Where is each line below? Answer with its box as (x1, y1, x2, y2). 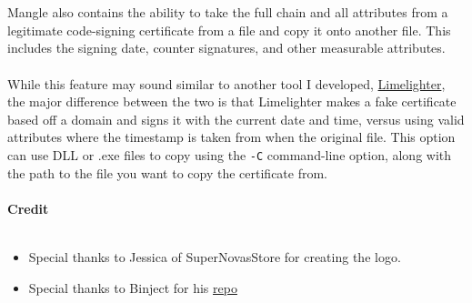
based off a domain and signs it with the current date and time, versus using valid (7, 109, 465, 128)
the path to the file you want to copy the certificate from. (7, 163, 328, 182)
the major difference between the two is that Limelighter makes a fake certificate (7, 92, 457, 111)
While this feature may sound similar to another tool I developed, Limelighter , (7, 74, 446, 93)
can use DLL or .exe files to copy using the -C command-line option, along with (7, 145, 452, 164)
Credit (7, 198, 49, 217)
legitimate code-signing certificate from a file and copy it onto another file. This (7, 20, 451, 39)
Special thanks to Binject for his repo (28, 278, 237, 297)
